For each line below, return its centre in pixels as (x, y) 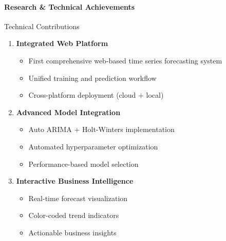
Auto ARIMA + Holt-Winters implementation (101, 129)
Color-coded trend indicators (74, 215)
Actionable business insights (72, 232)
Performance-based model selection (83, 163)
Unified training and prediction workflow (92, 78)
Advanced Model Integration (68, 112)
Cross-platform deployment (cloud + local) (96, 95)
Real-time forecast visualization (78, 198)
